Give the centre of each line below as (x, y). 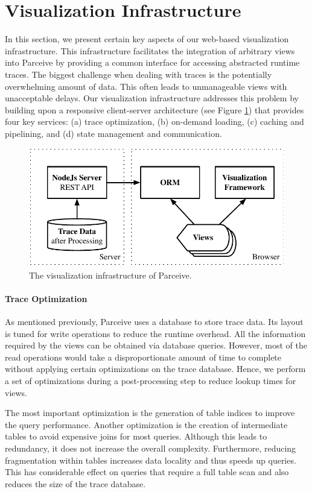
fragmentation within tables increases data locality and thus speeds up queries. (151, 460)
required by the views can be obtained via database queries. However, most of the (156, 345)
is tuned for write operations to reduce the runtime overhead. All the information (155, 333)
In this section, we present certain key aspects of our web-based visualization (147, 39)
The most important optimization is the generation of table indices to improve (150, 413)
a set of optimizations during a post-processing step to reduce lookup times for (151, 380)
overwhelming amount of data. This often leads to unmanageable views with (146, 86)
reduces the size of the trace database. (75, 483)
